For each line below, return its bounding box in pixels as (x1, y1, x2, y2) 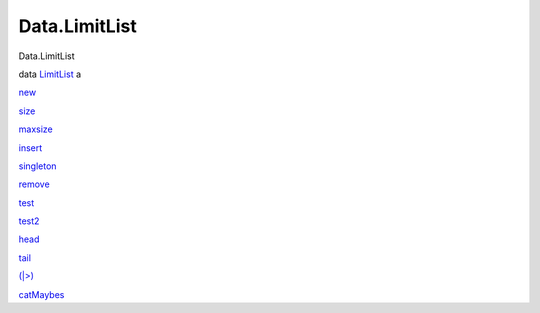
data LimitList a (18, 68, 82, 80)
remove (18, 178, 50, 190)
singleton (18, 160, 57, 172)
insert (18, 141, 43, 154)
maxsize (18, 123, 54, 135)
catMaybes (18, 288, 65, 300)
